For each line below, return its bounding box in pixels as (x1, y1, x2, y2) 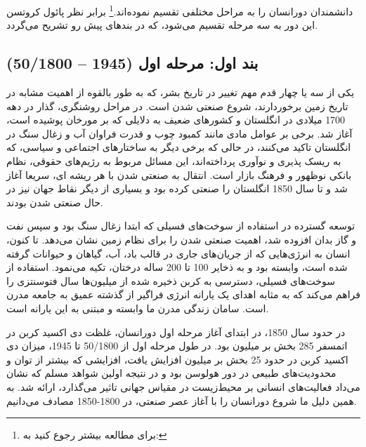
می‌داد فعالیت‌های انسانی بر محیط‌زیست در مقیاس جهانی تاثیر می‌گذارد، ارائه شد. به (6, 379, 360, 394)
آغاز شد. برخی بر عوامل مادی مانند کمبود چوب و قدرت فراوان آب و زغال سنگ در (6, 126, 353, 140)
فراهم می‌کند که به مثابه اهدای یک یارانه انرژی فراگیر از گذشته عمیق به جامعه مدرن (6, 287, 361, 302)
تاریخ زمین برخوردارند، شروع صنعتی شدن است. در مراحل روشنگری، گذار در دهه (6, 98, 348, 113)
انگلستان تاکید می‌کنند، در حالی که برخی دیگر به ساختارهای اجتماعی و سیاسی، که (6, 140, 351, 154)
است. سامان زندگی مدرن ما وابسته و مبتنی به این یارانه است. (6, 300, 269, 315)
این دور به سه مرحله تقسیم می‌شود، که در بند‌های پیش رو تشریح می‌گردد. (6, 18, 318, 32)
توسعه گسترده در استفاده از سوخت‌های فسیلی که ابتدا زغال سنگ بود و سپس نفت (6, 218, 355, 233)
